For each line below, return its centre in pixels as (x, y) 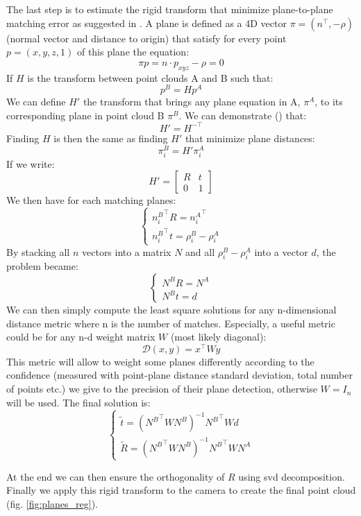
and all (200, 251)
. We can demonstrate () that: (243, 115)
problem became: (42, 266)
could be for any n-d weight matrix (81, 337)
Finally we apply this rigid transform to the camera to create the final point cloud (181, 490)
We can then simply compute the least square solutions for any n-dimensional (171, 310)
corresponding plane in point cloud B (85, 115)
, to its (329, 102)
